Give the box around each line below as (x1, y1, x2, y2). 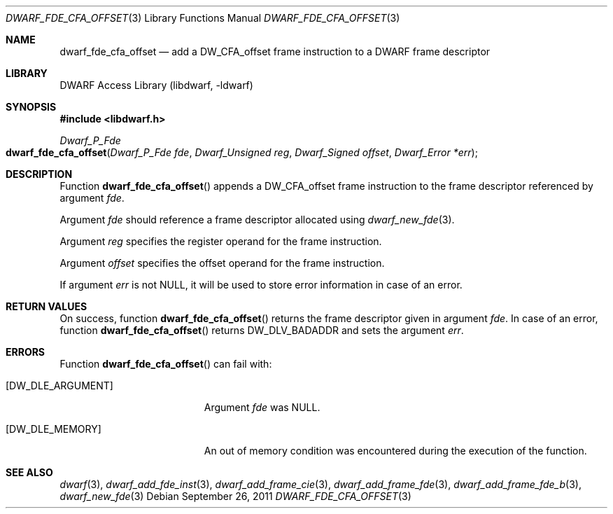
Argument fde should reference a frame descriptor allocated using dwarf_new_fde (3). (59, 214, 455, 225)
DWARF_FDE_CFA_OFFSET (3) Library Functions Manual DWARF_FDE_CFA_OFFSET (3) (6, 12, 400, 24)
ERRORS (6, 346, 45, 358)
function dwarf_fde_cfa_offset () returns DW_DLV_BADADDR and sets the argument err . (59, 324, 464, 336)
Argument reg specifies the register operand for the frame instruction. (59, 235, 382, 247)
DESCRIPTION (6, 168, 73, 180)
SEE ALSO (6, 466, 53, 478)
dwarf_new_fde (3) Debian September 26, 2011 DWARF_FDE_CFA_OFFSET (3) (59, 490, 411, 502)
